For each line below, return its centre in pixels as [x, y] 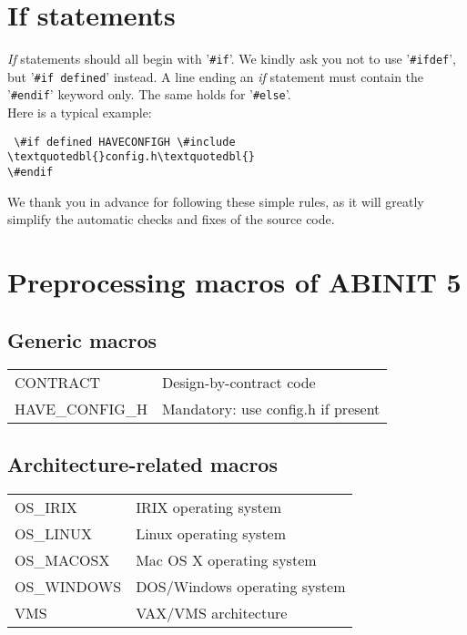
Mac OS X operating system [226, 559]
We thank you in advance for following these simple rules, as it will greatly [216, 201]
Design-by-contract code [239, 383]
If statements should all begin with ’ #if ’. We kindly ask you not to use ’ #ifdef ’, [232, 59]
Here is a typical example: [80, 113]
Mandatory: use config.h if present [271, 409]
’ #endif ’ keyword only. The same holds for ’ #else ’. [149, 94]
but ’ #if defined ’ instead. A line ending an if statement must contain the [216, 76]
